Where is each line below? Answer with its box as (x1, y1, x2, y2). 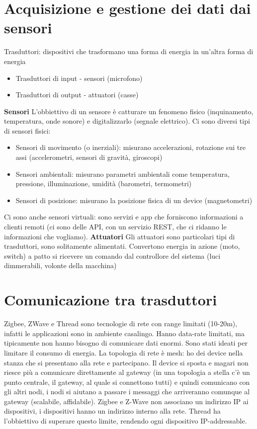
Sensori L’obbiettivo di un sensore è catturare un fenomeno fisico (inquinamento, (4, 106, 254, 116)
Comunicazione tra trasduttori (4, 289, 217, 310)
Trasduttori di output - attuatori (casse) (15, 89, 139, 100)
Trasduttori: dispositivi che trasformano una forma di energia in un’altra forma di (4, 46, 254, 57)
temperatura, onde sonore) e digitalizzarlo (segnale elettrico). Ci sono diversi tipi (4, 116, 250, 126)
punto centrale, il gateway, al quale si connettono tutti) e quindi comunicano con (4, 376, 250, 387)
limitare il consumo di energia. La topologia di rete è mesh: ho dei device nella (4, 347, 243, 357)
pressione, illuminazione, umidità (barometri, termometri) (15, 178, 192, 189)
